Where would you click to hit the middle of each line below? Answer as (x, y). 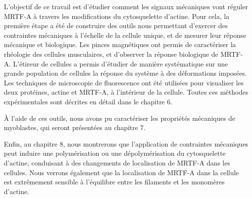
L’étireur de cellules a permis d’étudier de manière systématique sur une (121, 63)
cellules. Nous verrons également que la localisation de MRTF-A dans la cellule (121, 172)
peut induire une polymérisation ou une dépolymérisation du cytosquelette (115, 153)
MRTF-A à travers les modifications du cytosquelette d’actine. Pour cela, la (117, 16)
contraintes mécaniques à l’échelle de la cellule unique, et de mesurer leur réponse (125, 35)
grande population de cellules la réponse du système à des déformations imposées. (126, 73)
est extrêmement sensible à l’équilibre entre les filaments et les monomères (114, 182)
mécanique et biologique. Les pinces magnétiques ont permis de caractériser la (120, 44)
